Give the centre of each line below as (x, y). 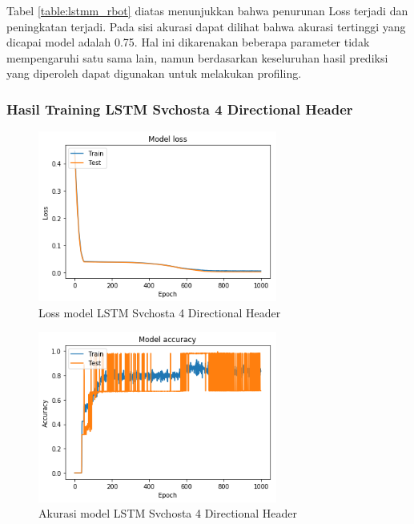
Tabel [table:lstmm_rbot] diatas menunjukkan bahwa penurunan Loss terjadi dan (207, 10)
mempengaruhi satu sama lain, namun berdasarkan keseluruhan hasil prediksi (197, 57)
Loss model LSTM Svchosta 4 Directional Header (160, 312)
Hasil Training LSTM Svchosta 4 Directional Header (180, 109)
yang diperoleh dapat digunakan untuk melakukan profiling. (154, 73)
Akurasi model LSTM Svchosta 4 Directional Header (168, 513)
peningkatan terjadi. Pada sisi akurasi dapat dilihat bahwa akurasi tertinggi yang (206, 26)
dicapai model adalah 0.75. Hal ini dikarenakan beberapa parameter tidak (188, 42)
